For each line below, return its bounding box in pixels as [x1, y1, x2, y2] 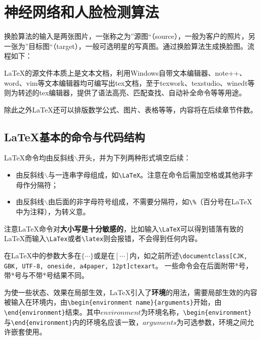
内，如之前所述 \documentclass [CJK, [129, 250, 247, 260]
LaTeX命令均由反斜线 [4, 152, 74, 163]
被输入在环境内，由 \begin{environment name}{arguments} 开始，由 [4, 297, 222, 307]
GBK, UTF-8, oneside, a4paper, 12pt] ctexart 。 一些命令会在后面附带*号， [4, 260, 253, 270]
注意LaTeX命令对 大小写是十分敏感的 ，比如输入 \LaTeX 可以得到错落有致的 [4, 223, 244, 234]
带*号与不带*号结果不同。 [4, 270, 89, 280]
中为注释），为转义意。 [16, 206, 90, 216]
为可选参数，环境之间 [177, 316, 247, 327]
